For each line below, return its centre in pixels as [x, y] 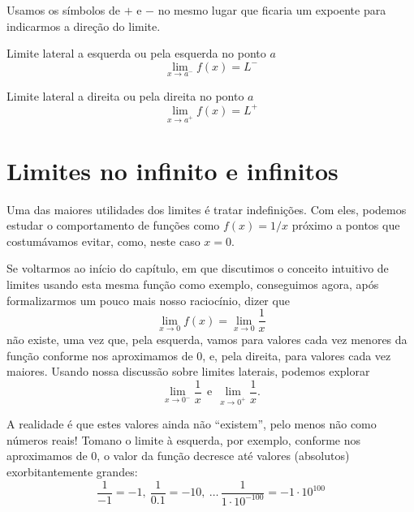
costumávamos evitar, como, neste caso [103, 241]
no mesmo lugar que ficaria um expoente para [272, 10]
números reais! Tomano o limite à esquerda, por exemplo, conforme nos [184, 439]
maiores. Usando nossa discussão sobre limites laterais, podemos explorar [188, 371]
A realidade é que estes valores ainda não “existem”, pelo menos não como [192, 424]
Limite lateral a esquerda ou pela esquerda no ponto [136, 53]
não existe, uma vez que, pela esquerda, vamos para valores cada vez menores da [207, 340]
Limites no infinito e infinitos [172, 170]
